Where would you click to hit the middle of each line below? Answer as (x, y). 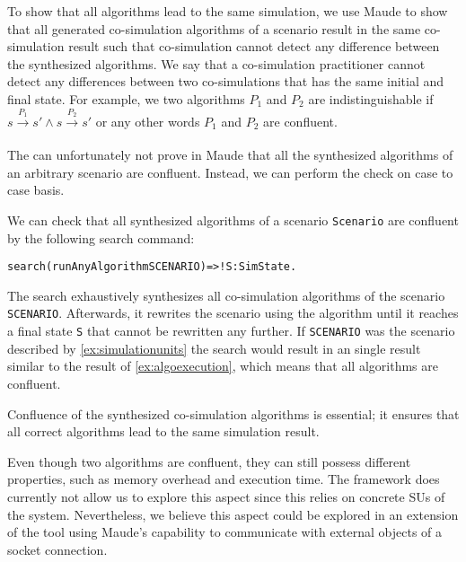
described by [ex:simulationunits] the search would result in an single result (214, 348)
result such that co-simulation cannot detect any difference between (254, 46)
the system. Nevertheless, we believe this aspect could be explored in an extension (233, 514)
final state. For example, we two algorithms (126, 98)
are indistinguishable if (371, 98)
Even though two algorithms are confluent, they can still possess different (209, 461)
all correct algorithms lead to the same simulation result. (163, 431)
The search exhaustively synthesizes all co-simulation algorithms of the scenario (226, 295)
